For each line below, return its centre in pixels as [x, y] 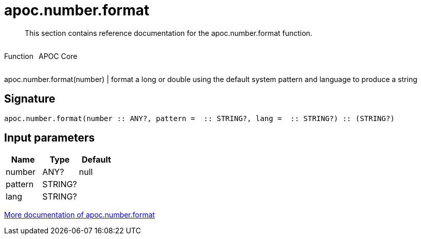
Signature [30, 99]
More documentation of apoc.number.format [80, 215]
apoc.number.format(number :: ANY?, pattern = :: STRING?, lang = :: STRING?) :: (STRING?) [199, 118]
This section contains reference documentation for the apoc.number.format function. [169, 33]
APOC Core [58, 56]
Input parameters [50, 138]
